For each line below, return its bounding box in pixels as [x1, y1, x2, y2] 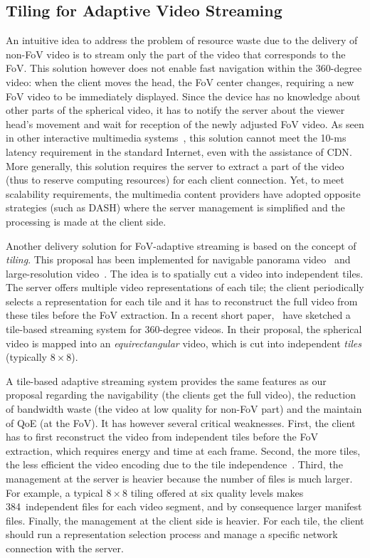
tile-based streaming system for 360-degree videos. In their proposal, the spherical [6, 322, 362, 337]
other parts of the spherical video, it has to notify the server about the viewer [6, 102, 345, 117]
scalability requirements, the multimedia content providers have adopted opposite [6, 186, 361, 201]
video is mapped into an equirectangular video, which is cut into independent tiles [6, 335, 361, 350]
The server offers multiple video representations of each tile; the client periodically [6, 280, 364, 295]
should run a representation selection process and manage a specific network [6, 527, 338, 542]
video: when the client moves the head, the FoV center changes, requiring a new [6, 74, 354, 89]
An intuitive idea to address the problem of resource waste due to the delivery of [6, 33, 358, 48]
